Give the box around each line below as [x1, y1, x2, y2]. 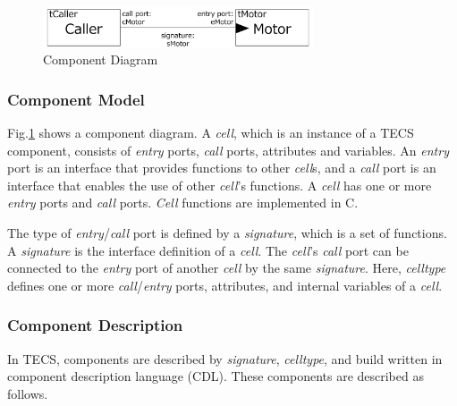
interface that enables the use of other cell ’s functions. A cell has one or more [7, 175, 432, 194]
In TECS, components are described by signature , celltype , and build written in [7, 349, 443, 368]
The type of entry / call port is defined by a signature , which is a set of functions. [7, 223, 447, 241]
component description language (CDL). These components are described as [7, 367, 424, 385]
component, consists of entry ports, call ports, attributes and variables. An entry [7, 140, 449, 159]
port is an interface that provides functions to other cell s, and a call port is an [7, 158, 436, 177]
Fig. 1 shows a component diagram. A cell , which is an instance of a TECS [7, 123, 414, 141]
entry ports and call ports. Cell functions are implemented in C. [7, 193, 359, 212]
